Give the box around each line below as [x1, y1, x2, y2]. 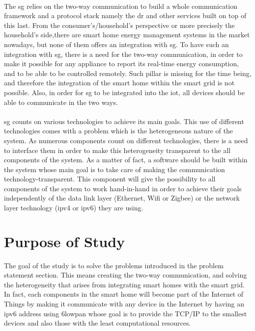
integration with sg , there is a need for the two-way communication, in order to [4, 49, 243, 59]
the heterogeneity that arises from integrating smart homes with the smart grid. [4, 279, 245, 289]
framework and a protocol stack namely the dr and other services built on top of [4, 10, 247, 21]
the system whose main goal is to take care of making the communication [4, 164, 225, 174]
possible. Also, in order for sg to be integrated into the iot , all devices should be [4, 87, 245, 97]
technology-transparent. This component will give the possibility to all [4, 174, 216, 184]
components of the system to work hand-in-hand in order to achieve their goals [4, 183, 242, 193]
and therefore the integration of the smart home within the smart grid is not [4, 77, 235, 88]
